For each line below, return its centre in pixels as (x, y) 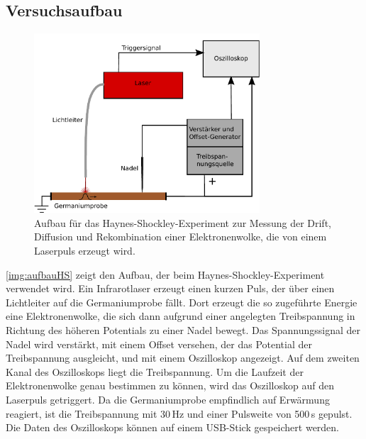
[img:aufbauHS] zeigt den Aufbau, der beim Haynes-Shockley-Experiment (165, 274)
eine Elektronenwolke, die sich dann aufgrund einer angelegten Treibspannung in (181, 316)
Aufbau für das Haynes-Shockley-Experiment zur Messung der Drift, (183, 222)
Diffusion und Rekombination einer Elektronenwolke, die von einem (181, 237)
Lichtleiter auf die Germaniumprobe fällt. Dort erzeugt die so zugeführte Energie (182, 302)
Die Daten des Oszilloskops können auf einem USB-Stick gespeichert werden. (173, 427)
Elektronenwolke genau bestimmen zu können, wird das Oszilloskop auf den (170, 385)
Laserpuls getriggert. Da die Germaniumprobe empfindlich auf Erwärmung (168, 399)
